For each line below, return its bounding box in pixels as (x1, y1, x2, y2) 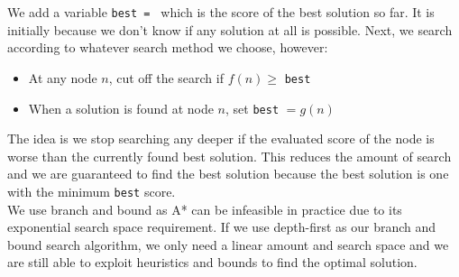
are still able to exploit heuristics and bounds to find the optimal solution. (7, 253, 418, 272)
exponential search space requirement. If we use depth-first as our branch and (7, 217, 436, 236)
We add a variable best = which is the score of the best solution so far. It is (7, 3, 435, 21)
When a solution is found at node (28, 98, 214, 117)
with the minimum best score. (7, 181, 176, 200)
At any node (28, 68, 97, 87)
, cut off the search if (108, 68, 224, 87)
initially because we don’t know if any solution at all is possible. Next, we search (7, 20, 453, 39)
